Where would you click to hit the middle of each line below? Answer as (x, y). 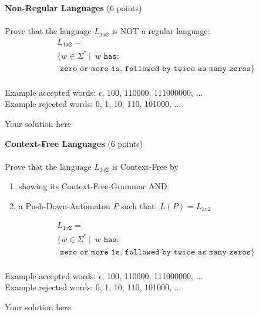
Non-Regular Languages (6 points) (73, 8)
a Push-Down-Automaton (64, 206)
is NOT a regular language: (161, 31)
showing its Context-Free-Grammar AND (93, 186)
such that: (139, 206)
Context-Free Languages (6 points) (74, 143)
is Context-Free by (145, 166)
